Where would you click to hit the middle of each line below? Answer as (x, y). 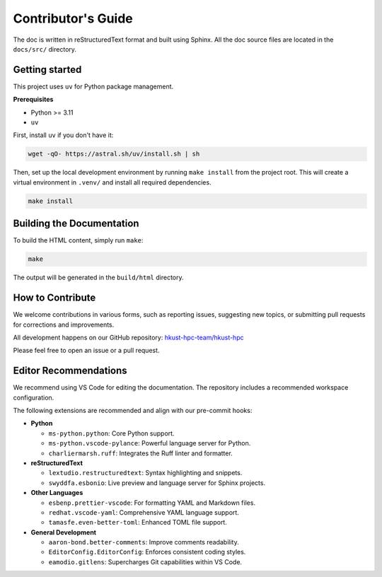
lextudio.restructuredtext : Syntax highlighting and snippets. (145, 473)
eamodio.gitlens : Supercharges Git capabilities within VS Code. (145, 561)
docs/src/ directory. (45, 49)
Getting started (47, 70)
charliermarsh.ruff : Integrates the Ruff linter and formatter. (140, 453)
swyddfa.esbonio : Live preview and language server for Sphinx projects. (157, 483)
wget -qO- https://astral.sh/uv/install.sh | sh (114, 154)
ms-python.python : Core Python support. (111, 433)
